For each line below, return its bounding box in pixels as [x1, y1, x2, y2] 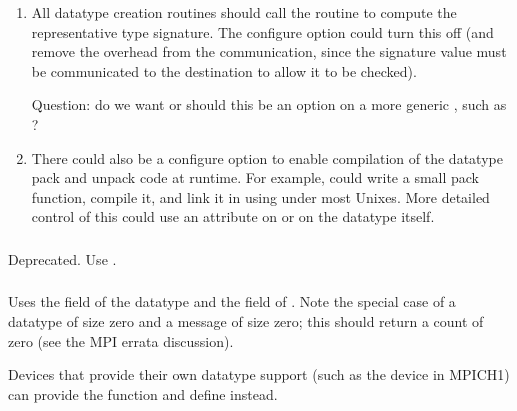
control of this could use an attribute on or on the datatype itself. [31, 206, 435, 227]
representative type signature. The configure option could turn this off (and [31, 21, 494, 42]
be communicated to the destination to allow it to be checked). [31, 60, 417, 81]
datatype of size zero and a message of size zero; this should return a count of [8, 310, 484, 331]
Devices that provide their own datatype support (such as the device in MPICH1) [8, 364, 510, 385]
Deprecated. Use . [8, 248, 117, 269]
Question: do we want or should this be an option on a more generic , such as [31, 94, 507, 115]
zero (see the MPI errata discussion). [8, 330, 234, 351]
